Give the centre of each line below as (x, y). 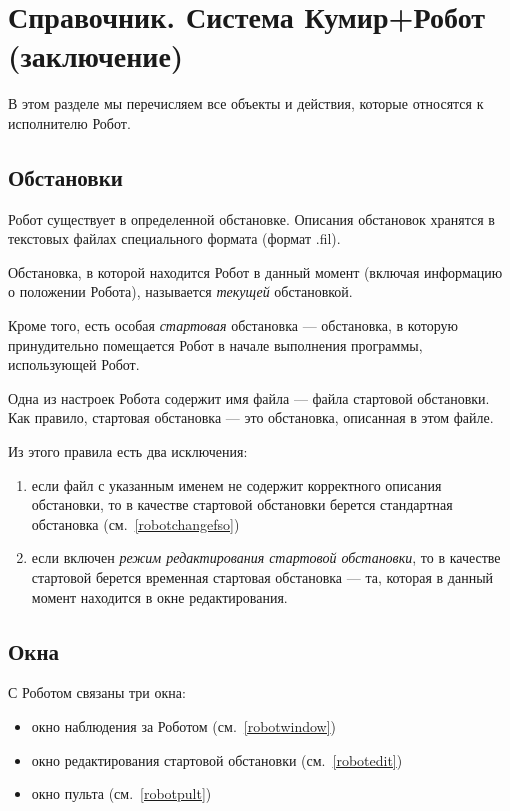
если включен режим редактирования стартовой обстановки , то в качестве (266, 557)
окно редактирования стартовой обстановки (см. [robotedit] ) (217, 759)
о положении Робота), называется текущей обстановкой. (180, 291)
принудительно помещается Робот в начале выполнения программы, (215, 344)
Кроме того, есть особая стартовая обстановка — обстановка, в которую (233, 325)
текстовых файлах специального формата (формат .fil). (174, 238)
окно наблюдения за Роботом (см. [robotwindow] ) (184, 726)
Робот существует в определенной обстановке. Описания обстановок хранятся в (251, 218)
